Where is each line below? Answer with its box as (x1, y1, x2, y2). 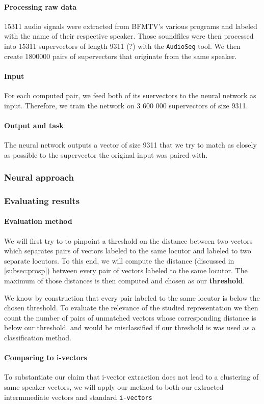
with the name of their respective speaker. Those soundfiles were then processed (4, 31, 254, 41)
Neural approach (4, 171, 74, 184)
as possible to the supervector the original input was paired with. (4, 149, 208, 160)
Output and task (4, 120, 64, 130)
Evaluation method (4, 216, 72, 226)
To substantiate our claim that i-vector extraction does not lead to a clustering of (4, 371, 259, 382)
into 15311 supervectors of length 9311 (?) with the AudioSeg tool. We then (4, 40, 241, 51)
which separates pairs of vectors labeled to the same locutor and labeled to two (4, 245, 251, 256)
